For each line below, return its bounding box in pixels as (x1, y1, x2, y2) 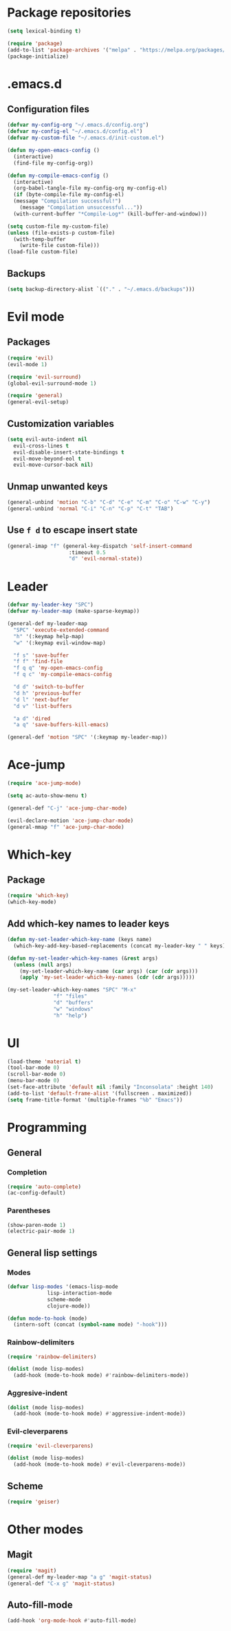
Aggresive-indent (7, 1389, 67, 1398)
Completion (7, 1168, 47, 1177)
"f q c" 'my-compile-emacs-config (13, 671, 112, 678)
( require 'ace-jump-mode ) (7, 780, 81, 787)
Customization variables (7, 418, 115, 430)
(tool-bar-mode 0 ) (7, 1064, 60, 1071)
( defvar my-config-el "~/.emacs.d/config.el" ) (7, 128, 143, 135)
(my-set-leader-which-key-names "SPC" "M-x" (7, 987, 137, 993)
